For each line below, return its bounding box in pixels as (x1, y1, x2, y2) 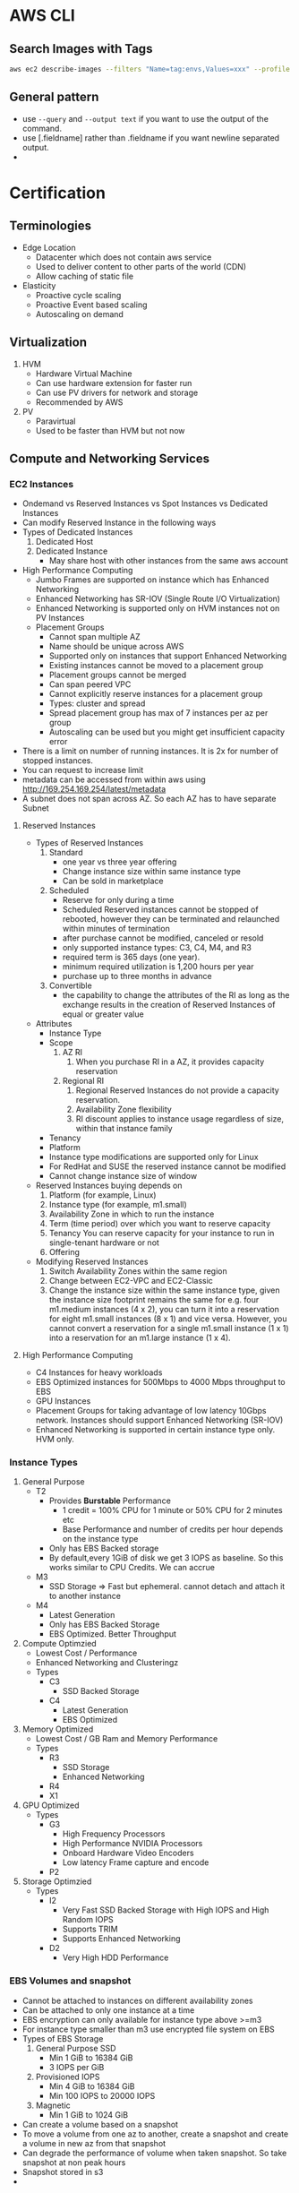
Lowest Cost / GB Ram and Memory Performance (35, 1733, 218, 1744)
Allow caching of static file (35, 271, 134, 281)
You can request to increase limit (21, 765, 144, 776)
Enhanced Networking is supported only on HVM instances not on (35, 603, 280, 614)
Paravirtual (35, 416, 76, 426)
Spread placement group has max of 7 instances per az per (48, 708, 269, 718)
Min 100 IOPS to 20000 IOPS (48, 2090, 156, 2101)
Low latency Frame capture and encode (62, 1857, 209, 1868)
